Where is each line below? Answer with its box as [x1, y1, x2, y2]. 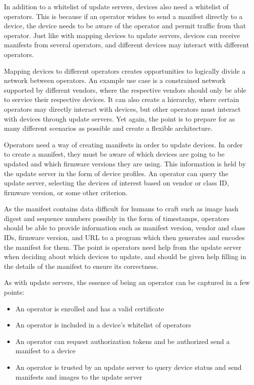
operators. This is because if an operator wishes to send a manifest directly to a [4, 11, 243, 21]
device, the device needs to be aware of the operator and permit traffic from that [4, 20, 246, 31]
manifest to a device [15, 345, 76, 356]
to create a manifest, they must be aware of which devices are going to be [4, 149, 225, 159]
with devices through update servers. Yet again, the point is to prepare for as [4, 113, 235, 123]
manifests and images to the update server [15, 371, 143, 382]
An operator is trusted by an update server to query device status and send [15, 362, 242, 372]
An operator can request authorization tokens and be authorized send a [15, 336, 230, 346]
